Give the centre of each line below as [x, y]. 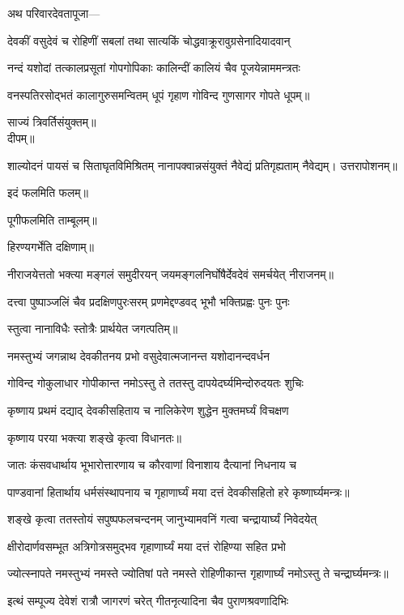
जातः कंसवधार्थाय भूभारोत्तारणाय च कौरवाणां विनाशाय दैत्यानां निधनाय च [152, 465]
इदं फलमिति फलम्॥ [48, 192]
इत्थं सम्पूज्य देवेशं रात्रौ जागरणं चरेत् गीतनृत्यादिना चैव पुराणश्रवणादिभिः [148, 601]
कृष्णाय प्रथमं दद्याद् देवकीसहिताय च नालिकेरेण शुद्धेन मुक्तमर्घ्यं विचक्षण [148, 410]
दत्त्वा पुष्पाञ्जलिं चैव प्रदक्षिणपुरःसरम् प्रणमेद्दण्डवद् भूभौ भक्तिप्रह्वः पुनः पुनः [149, 301]
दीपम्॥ [21, 137]
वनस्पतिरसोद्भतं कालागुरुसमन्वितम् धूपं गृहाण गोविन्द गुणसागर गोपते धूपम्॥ [159, 94]
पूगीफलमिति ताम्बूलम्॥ [52, 219]
